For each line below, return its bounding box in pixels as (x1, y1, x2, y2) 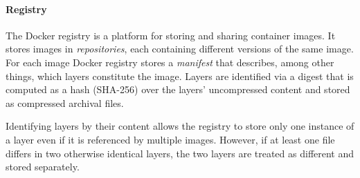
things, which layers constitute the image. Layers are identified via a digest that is (6, 68, 354, 83)
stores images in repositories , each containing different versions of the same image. (6, 41, 354, 56)
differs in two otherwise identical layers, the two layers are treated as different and (6, 146, 354, 160)
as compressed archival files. (6, 95, 124, 110)
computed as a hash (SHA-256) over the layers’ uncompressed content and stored (6, 82, 350, 97)
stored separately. (6, 159, 80, 174)
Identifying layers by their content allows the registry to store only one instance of (6, 119, 354, 133)
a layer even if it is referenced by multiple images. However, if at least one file (6, 132, 335, 146)
